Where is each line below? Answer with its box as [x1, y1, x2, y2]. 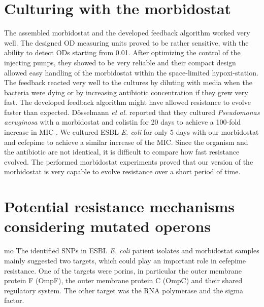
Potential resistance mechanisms [4, 196, 235, 217]
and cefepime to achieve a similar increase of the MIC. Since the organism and [4, 136, 248, 147]
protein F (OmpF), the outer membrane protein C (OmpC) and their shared [4, 275, 243, 286]
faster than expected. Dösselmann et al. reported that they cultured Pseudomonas [4, 106, 260, 117]
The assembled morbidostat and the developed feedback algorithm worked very [4, 27, 250, 38]
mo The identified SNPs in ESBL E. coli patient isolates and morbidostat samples [4, 245, 259, 256]
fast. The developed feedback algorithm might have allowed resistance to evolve [4, 97, 251, 107]
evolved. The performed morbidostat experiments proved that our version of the [4, 156, 253, 167]
